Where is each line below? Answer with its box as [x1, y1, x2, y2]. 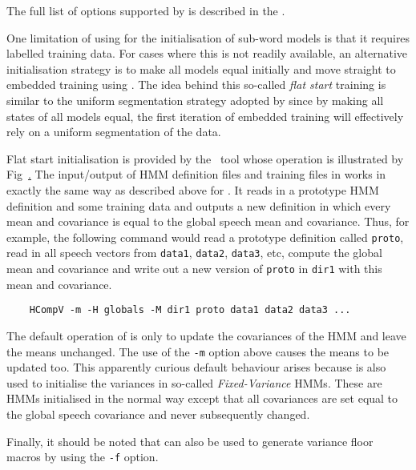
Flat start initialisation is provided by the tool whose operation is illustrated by [6, 150, 404, 167]
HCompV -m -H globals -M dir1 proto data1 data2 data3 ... [29, 304, 351, 316]
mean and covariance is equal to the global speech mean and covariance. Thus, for [6, 213, 410, 230]
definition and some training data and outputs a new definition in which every [6, 197, 391, 214]
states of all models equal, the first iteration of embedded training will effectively [6, 107, 404, 124]
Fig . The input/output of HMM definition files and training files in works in [6, 166, 386, 183]
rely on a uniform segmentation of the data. [6, 123, 221, 140]
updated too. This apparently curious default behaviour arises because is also [6, 359, 386, 376]
